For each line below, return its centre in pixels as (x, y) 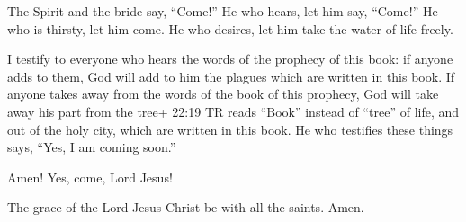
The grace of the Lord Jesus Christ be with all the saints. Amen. (186, 207)
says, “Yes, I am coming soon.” (92, 147)
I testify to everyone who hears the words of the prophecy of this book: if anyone (230, 59)
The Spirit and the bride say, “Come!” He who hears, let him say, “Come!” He (223, 11)
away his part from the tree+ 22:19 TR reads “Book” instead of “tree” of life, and (233, 111)
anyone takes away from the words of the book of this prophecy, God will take (223, 94)
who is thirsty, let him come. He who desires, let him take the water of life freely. (230, 28)
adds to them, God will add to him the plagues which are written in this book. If (231, 76)
